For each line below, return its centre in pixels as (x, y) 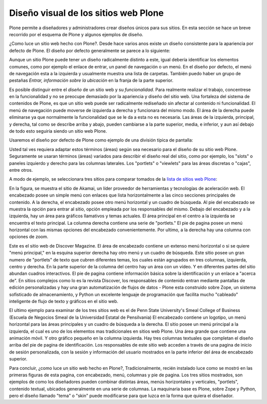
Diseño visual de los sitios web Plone (87, 13)
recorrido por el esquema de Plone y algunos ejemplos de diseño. (76, 34)
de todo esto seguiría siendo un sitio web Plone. (58, 131)
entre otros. (21, 170)
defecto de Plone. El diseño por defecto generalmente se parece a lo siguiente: (90, 50)
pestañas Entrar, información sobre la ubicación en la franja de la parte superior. (91, 80)
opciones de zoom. (29, 237)
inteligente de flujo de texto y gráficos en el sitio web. (64, 301)
